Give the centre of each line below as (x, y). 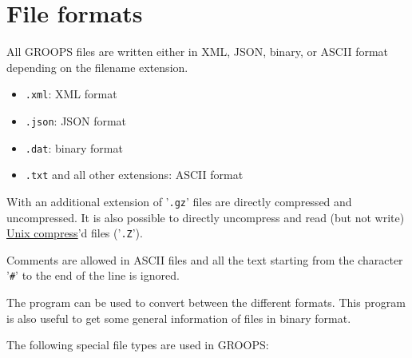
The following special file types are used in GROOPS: (138, 345)
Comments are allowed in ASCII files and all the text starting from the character (205, 259)
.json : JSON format (76, 120)
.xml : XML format (71, 94)
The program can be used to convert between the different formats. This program (206, 302)
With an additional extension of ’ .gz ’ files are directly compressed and (179, 201)
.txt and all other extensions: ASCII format (134, 175)
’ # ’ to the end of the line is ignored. (93, 275)
